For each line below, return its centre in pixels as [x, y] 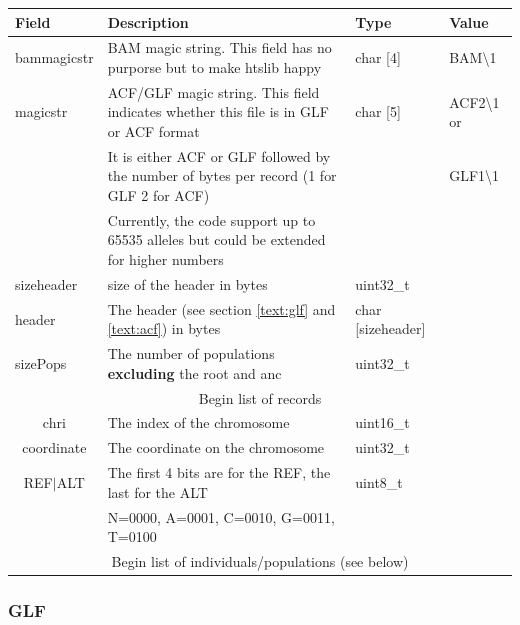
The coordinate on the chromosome [216, 447]
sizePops [41, 362]
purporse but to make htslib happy [214, 66]
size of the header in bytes [187, 283]
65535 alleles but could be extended [216, 239]
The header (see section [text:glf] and [221, 308]
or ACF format [153, 130]
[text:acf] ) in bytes [164, 328]
